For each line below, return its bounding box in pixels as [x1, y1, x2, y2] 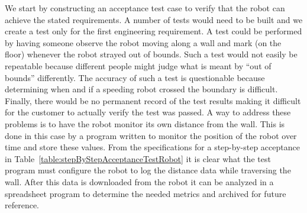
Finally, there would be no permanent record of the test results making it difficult [5, 94, 301, 106]
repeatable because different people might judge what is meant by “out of [5, 59, 272, 72]
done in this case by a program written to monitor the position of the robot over [5, 129, 297, 141]
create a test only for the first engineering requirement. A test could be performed [5, 25, 302, 37]
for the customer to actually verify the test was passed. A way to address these [5, 106, 291, 118]
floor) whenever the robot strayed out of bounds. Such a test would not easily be [5, 48, 298, 60]
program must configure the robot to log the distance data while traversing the [5, 164, 291, 176]
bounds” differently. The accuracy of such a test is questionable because [5, 71, 265, 83]
